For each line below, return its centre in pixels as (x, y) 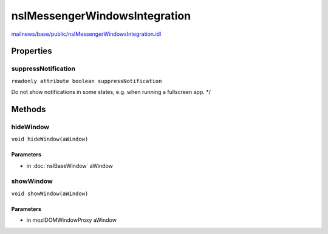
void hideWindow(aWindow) (50, 139)
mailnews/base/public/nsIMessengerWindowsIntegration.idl (86, 34)
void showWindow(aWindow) (50, 193)
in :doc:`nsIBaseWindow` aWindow (70, 165)
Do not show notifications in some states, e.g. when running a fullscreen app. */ (111, 92)
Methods (29, 109)
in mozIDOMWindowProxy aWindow (71, 220)
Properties (32, 51)
